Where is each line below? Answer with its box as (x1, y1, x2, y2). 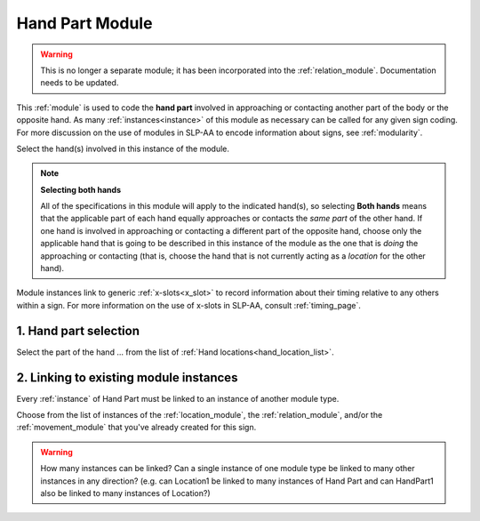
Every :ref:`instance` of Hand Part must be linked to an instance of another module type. (16, 393, 340, 404)
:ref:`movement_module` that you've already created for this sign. (16, 422, 257, 433)
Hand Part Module (16, 13, 153, 33)
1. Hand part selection (16, 323, 140, 338)
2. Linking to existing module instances (16, 370, 238, 385)
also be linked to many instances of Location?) (40, 487, 211, 498)
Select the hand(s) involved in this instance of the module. (16, 143, 230, 154)
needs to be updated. (40, 77, 119, 88)
